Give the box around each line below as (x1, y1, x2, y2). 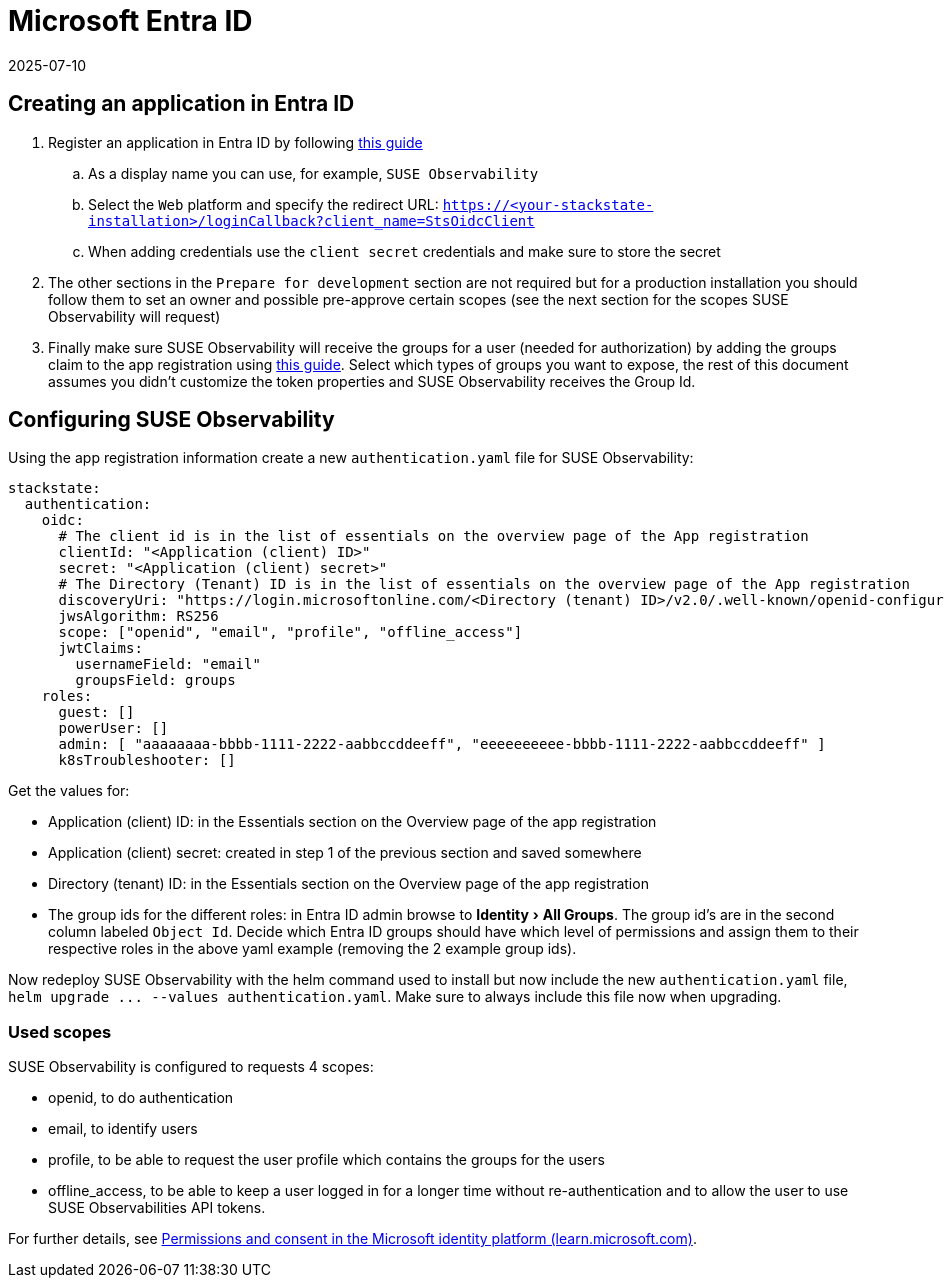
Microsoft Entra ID (8, 4, 253, 38)
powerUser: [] (58, 720, 169, 737)
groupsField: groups (75, 672, 236, 689)
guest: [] (58, 704, 135, 721)
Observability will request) (48, 307, 221, 325)
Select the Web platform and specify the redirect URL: (88, 195, 439, 213)
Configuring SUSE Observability (8, 407, 335, 433)
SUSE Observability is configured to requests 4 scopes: (8, 1058, 374, 1076)
